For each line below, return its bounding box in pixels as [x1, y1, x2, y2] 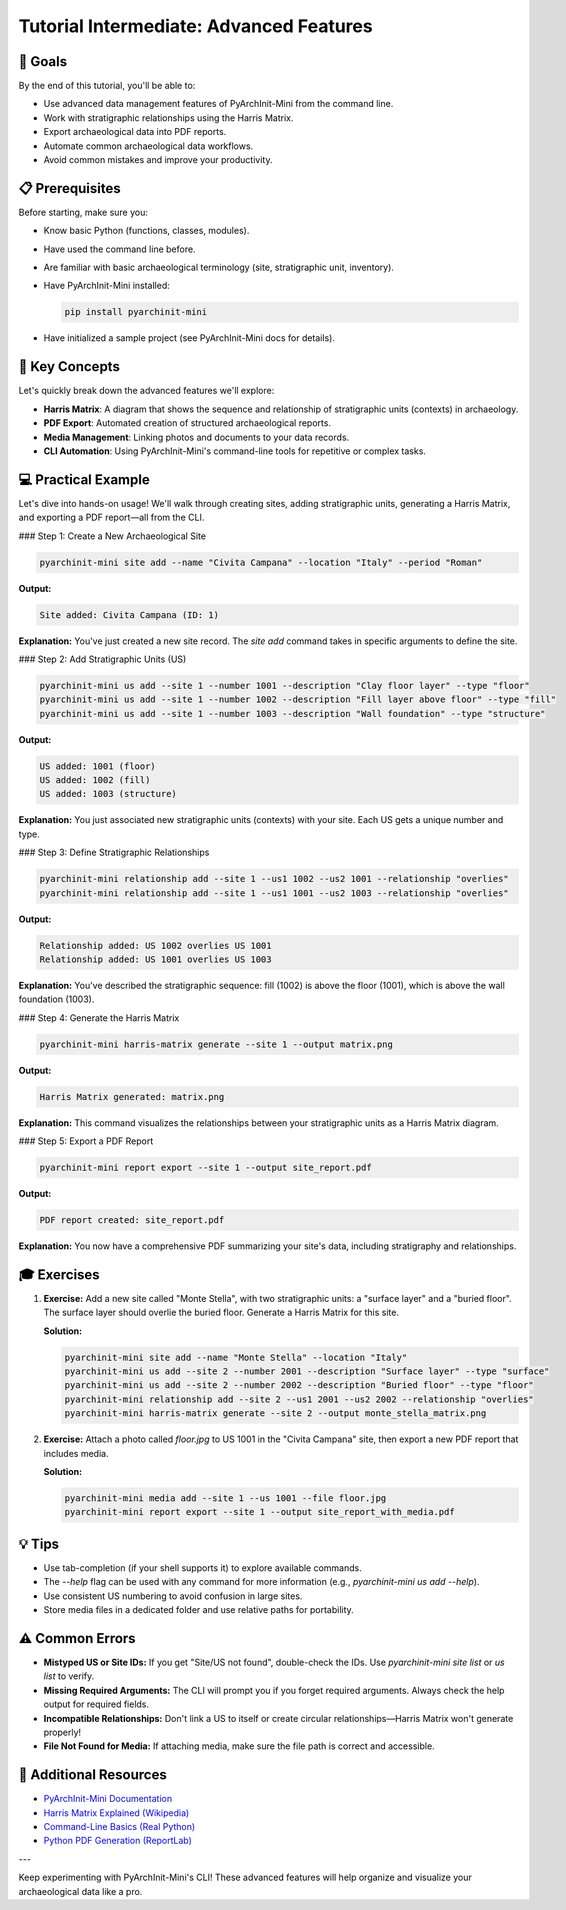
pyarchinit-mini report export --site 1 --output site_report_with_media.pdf [64, 1506, 455, 1518]
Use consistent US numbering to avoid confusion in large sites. [43, 1590, 303, 1602]
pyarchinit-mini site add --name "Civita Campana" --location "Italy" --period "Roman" [39, 556, 483, 568]
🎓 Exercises [18, 1266, 100, 1283]
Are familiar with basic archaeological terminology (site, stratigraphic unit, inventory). [43, 261, 395, 274]
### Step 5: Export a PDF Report [18, 1135, 154, 1147]
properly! [43, 1726, 82, 1738]
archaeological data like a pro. [18, 1885, 143, 1897]
